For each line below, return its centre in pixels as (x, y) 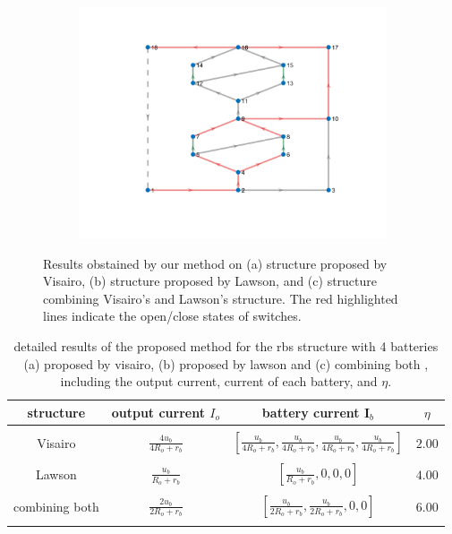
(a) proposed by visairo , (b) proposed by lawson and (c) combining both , (226, 363)
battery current (311, 412)
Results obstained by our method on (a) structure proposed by (215, 263)
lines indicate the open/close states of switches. (172, 316)
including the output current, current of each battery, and (219, 381)
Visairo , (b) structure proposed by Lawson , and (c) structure (210, 281)
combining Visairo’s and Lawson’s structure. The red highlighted (221, 298)
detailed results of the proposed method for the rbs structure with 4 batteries (226, 345)
